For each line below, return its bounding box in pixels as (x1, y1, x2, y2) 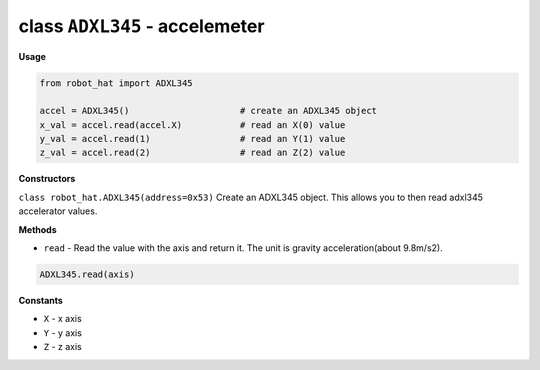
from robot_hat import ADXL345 (39, 77, 194, 89)
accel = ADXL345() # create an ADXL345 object (39, 105, 378, 117)
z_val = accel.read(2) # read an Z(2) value (39, 147, 346, 159)
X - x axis (43, 313, 82, 325)
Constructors (18, 173, 76, 185)
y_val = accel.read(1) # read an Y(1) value (39, 133, 346, 145)
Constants (18, 295, 64, 306)
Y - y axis (43, 326, 82, 339)
